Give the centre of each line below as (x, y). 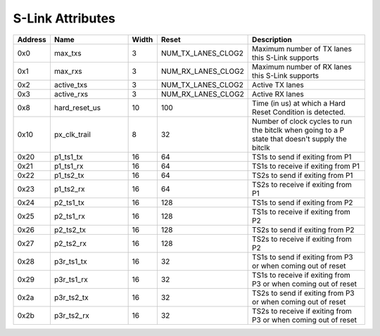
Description (272, 39)
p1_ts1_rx (69, 166)
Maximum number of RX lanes (302, 67)
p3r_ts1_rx (71, 279)
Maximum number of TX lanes (302, 49)
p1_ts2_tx (69, 175)
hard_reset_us (77, 108)
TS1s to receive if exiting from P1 (306, 166)
